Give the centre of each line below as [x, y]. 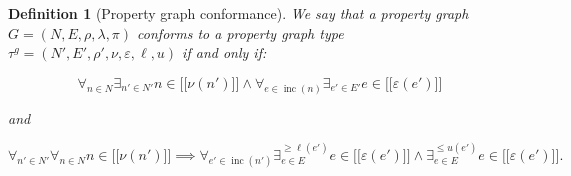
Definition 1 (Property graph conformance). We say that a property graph [238, 13]
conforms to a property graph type [240, 32]
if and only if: [224, 52]
